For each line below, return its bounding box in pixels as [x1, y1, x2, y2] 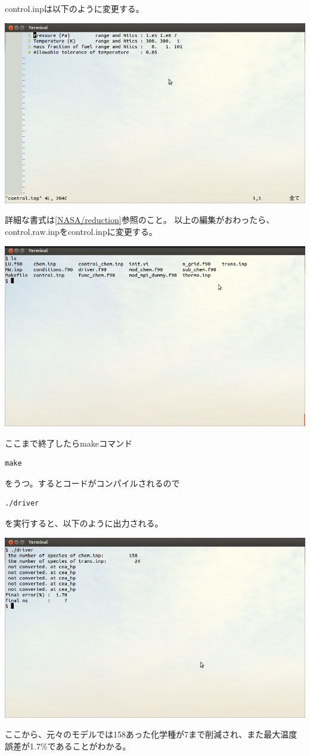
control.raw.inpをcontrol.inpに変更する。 [5, 225, 157, 238]
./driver [5, 499, 39, 508]
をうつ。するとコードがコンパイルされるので [5, 476, 180, 489]
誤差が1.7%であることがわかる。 [5, 739, 131, 752]
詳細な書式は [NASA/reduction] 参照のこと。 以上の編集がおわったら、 [5, 213, 275, 226]
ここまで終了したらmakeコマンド [5, 436, 132, 449]
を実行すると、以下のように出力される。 [5, 516, 163, 529]
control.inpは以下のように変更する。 [5, 2, 144, 14]
